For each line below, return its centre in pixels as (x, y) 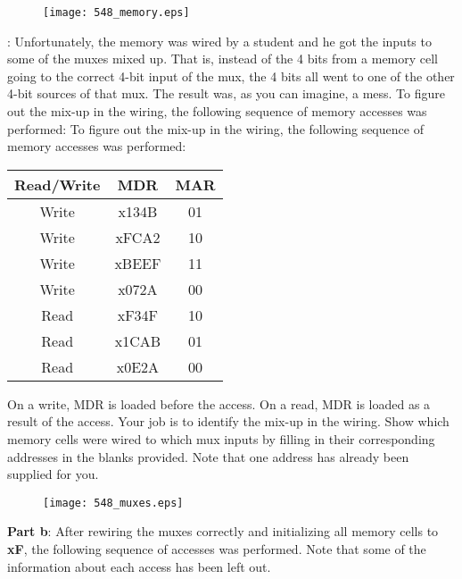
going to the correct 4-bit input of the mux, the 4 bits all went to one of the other (231, 76)
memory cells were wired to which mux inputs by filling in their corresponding (221, 439)
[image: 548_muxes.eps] (113, 503)
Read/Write (58, 184)
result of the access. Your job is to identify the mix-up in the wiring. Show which (228, 421)
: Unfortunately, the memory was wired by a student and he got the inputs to (219, 41)
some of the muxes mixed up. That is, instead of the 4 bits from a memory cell (223, 59)
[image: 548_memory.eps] (116, 13)
